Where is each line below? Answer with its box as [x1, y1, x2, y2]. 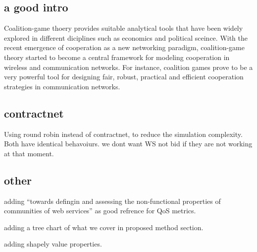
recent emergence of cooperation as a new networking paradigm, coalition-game [4, 42, 245, 53]
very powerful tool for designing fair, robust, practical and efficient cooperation [4, 71, 244, 82]
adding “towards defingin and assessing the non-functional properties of [4, 195, 221, 206]
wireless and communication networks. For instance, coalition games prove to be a [4, 62, 253, 72]
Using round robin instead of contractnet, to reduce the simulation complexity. [4, 128, 243, 139]
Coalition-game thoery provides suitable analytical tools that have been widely [4, 23, 243, 33]
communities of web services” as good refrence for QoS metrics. [4, 205, 196, 216]
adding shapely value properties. [4, 239, 102, 249]
